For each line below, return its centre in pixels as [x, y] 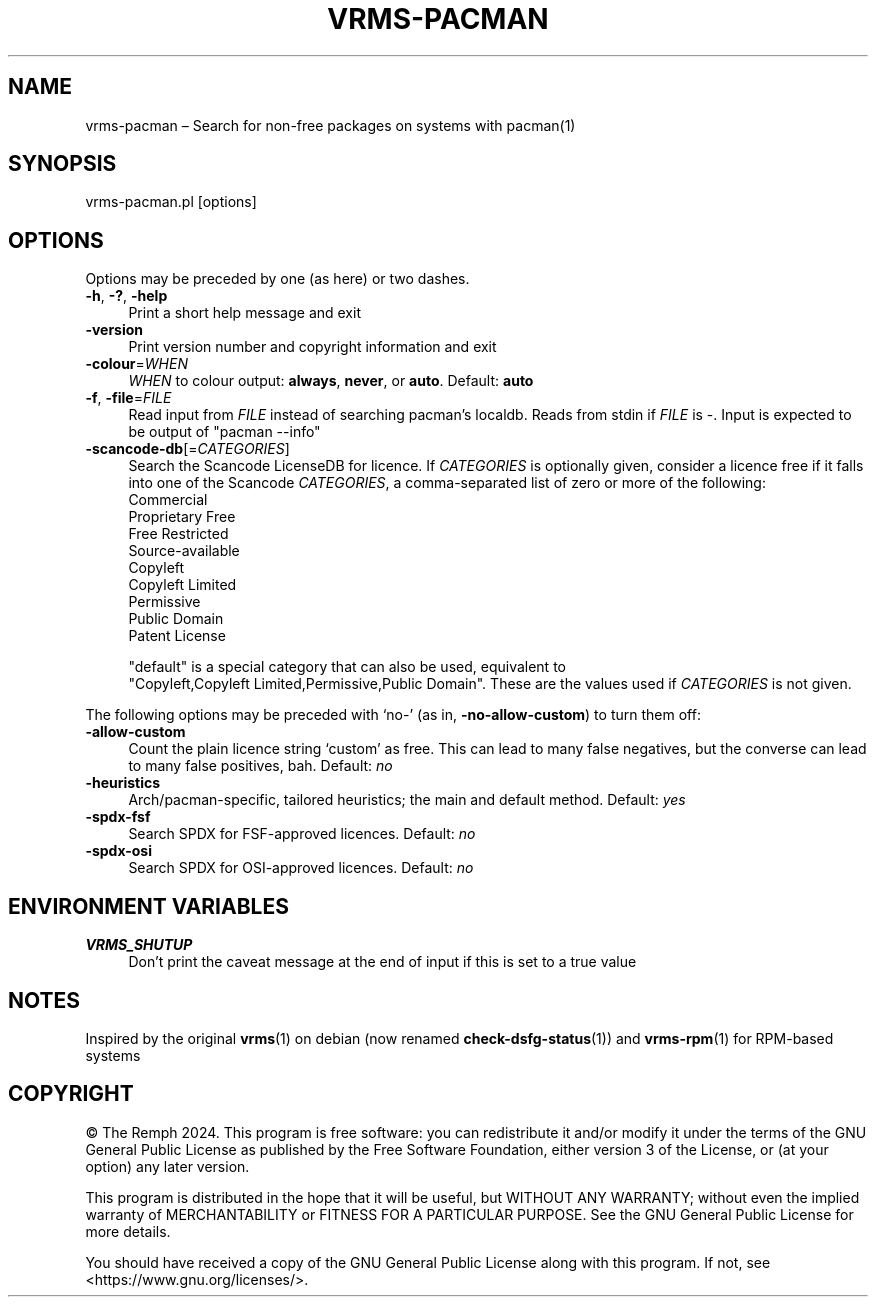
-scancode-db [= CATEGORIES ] [187, 449]
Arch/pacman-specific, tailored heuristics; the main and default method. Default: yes [407, 800]
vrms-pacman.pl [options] [171, 202]
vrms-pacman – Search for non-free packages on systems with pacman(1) [330, 125]
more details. [128, 1231]
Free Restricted [178, 534]
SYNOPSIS [62, 164]
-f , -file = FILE [128, 398]
